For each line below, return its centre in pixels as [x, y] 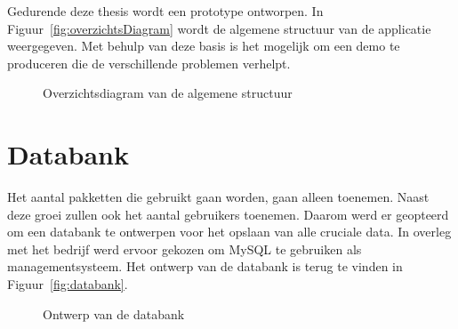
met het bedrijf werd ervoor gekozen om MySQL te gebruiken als [185, 249]
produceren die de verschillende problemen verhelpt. [149, 63]
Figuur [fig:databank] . [68, 284]
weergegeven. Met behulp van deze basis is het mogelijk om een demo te [204, 46]
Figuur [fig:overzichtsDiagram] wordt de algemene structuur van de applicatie [219, 28]
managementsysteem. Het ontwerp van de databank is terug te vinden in [205, 266]
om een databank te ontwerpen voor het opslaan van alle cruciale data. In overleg [229, 232]
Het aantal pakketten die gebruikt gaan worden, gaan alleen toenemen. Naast [218, 197]
